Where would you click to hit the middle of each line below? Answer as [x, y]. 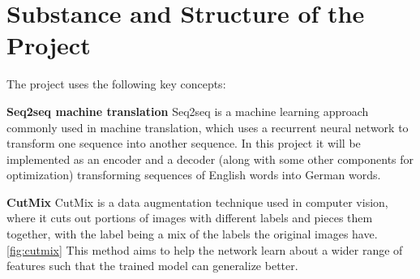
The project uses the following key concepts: [116, 84]
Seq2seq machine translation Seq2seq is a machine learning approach [188, 111]
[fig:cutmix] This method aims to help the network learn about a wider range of [205, 249]
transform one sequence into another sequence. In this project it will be [184, 143]
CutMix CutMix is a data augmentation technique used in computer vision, [197, 202]
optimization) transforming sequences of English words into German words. [194, 175]
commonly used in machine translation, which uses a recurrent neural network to [208, 127]
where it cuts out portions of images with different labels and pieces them [190, 218]
